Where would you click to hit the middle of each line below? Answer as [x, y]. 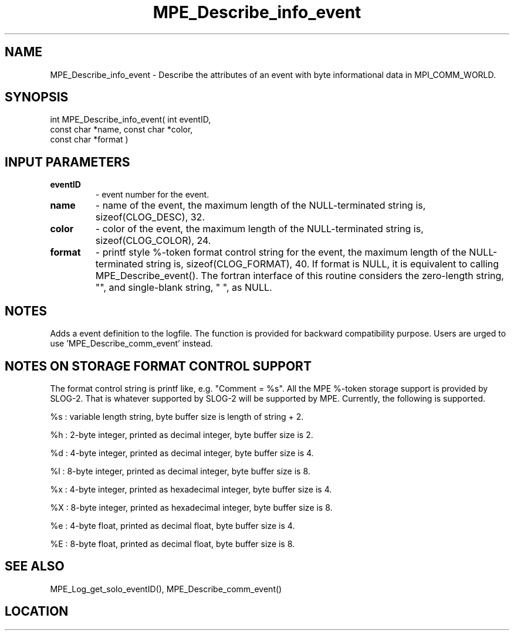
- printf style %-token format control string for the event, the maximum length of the [281, 252]
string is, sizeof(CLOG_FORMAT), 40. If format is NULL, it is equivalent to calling [322, 264]
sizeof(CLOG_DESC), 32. [150, 217]
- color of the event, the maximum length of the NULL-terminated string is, [259, 229]
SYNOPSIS [37, 97]
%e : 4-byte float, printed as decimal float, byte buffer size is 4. [173, 525]
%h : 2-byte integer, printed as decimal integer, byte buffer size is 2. [182, 434]
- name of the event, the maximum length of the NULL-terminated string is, [261, 206]
